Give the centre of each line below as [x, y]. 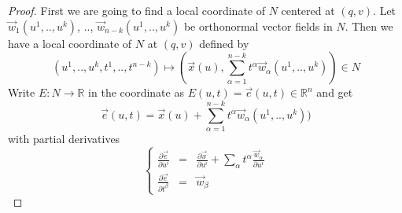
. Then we [369, 26]
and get [335, 92]
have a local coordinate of [70, 43]
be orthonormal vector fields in [258, 26]
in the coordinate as [136, 92]
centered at [308, 10]
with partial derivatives [64, 138]
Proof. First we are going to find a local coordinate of [136, 10]
